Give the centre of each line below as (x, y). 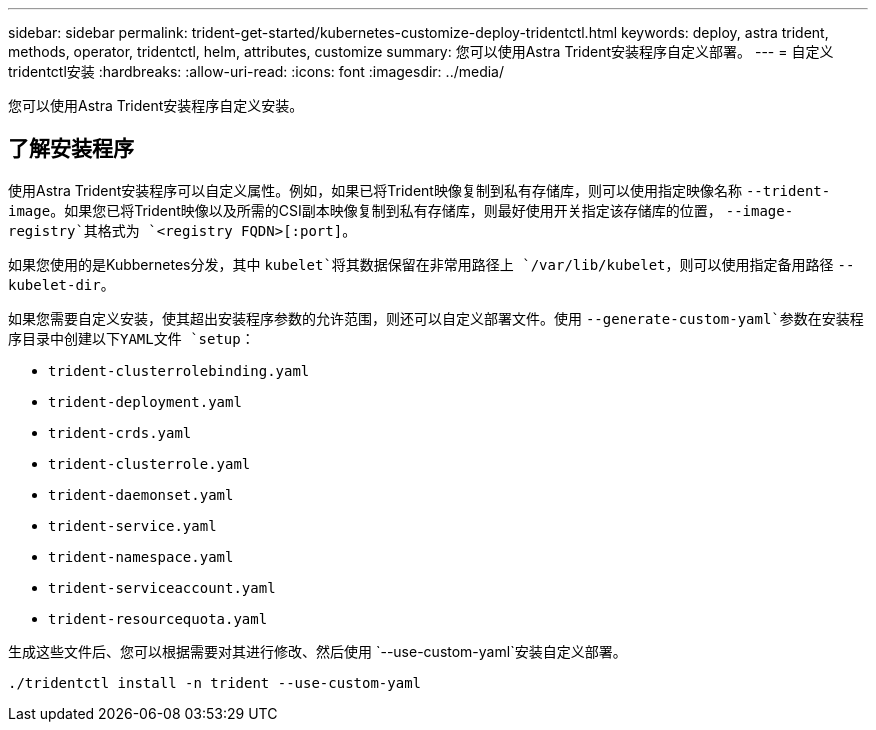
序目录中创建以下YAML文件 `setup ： (131, 338)
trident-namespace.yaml (141, 556)
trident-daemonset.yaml (141, 494)
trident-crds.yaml (120, 432)
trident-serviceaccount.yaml (162, 587)
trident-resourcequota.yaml (158, 618)
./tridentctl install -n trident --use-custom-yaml (215, 682)
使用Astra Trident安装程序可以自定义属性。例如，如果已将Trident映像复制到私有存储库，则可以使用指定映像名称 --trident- (419, 190)
